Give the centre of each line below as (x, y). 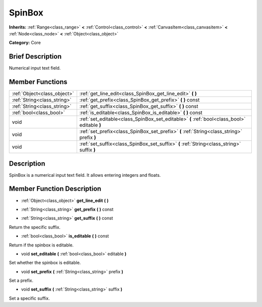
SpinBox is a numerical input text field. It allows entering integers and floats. (85, 175)
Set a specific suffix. (30, 298)
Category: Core (25, 43)
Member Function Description (55, 189)
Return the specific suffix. (35, 227)
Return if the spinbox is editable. (41, 245)
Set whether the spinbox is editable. (45, 263)
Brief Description (35, 56)
